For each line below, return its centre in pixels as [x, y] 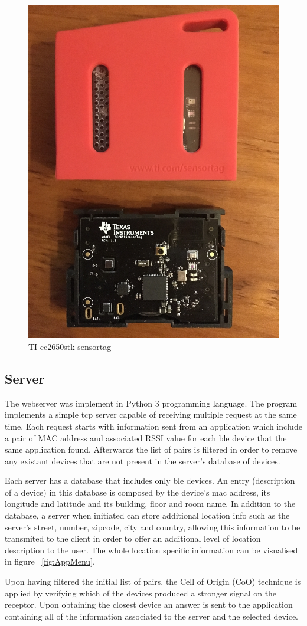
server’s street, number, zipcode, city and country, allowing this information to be [153, 527]
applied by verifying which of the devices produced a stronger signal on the [141, 593]
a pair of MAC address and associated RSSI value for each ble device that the [146, 437]
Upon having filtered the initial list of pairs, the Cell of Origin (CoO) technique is [153, 581]
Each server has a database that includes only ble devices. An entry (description [150, 481]
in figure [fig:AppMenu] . [50, 561]
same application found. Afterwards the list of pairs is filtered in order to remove [151, 449]
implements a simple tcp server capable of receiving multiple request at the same [151, 414]
